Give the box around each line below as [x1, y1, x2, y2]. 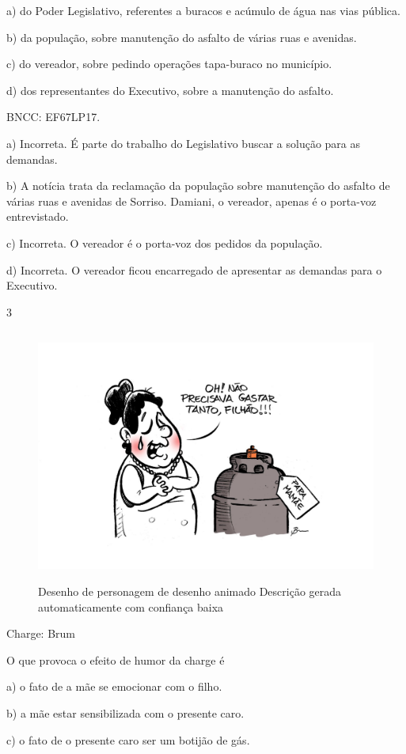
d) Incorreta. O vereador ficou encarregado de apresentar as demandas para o [6, 261, 382, 278]
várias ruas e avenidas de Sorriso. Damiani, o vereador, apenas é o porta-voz [6, 192, 377, 209]
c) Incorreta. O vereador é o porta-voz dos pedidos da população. [6, 234, 323, 251]
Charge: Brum [6, 625, 75, 642]
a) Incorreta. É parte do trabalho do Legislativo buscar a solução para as [6, 135, 360, 151]
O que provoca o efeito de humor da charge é [6, 651, 225, 668]
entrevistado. [6, 208, 69, 225]
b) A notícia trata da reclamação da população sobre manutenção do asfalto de [6, 177, 390, 194]
